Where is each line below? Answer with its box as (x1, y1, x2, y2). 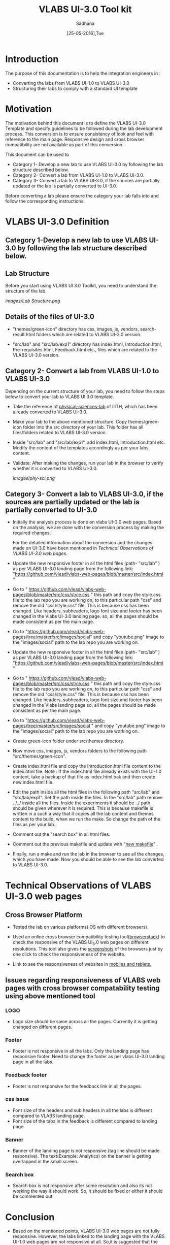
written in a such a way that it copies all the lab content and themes (12, 811, 154, 817)
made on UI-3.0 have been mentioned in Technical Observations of (12, 545, 154, 551)
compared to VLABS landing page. (12, 1112, 85, 1119)
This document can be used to (5, 151, 70, 157)
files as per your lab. (12, 822, 56, 828)
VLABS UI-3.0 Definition (5, 216, 110, 227)
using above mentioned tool (5, 992, 95, 1000)
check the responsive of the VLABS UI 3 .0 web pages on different (12, 939, 149, 946)
